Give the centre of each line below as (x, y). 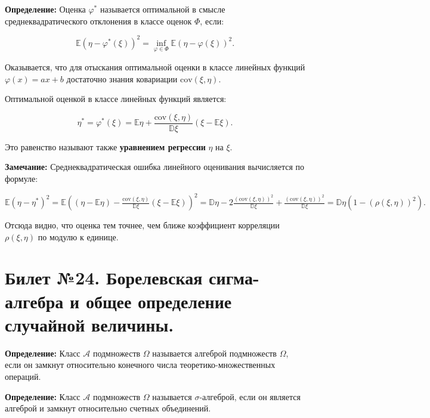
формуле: (21, 178)
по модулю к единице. (78, 236)
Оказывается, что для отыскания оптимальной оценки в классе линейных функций (155, 66)
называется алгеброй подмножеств (214, 353)
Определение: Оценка (45, 9)
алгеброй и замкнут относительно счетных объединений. (108, 408)
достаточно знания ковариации (122, 78)
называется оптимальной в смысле (163, 9)
